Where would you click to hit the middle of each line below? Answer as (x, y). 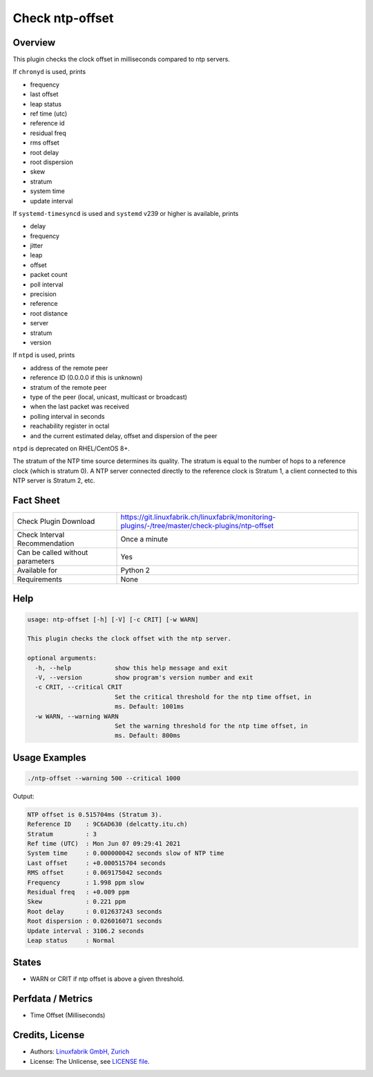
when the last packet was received (79, 407)
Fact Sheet (36, 500)
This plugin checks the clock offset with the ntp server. (129, 639)
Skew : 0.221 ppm (77, 902)
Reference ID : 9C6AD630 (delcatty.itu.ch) (107, 824)
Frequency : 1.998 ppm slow (86, 882)
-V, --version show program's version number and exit (144, 677)
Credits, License (49, 1035)
